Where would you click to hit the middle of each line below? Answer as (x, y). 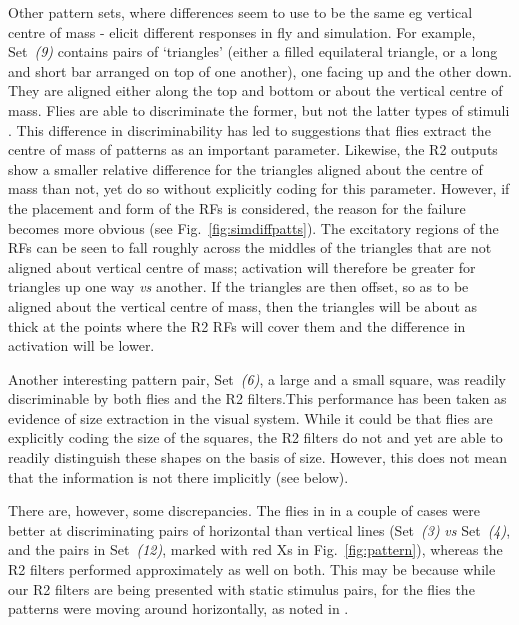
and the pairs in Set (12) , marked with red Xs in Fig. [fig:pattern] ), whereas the (255, 549)
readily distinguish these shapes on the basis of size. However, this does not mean (257, 457)
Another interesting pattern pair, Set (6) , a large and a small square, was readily (257, 378)
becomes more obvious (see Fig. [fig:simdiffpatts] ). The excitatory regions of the (253, 227)
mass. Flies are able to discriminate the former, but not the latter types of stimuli (259, 109)
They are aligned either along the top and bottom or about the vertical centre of (255, 90)
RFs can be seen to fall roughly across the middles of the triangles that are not (250, 247)
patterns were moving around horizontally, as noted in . (178, 608)
